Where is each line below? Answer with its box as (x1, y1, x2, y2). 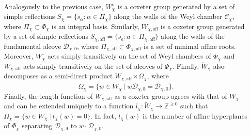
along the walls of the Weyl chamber (114, 11, 222, 21)
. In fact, (91, 110, 116, 120)
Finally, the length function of (4, 90, 93, 101)
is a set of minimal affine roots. (143, 41, 236, 51)
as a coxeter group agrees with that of (114, 90, 227, 101)
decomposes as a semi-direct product (4, 71, 113, 81)
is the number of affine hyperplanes (142, 110, 248, 120)
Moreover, (4, 51, 33, 61)
